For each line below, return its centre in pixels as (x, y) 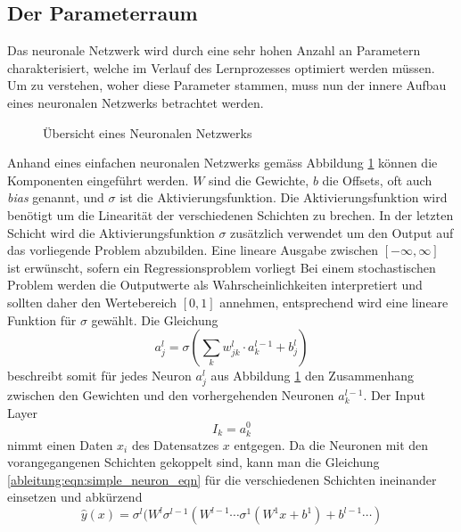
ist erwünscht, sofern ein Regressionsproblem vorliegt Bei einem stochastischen (222, 267)
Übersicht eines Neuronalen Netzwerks (148, 132)
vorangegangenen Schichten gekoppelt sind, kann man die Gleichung (193, 462)
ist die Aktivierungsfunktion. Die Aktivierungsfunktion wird (284, 197)
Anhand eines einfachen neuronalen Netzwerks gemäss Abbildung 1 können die (222, 163)
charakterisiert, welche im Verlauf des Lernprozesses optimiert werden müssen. (221, 67)
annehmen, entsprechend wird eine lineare (334, 302)
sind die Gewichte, (259, 180)
